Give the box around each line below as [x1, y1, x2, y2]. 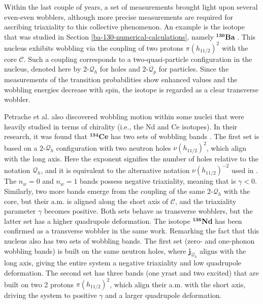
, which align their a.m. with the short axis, [110, 279, 246, 289]
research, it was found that [4, 131, 87, 142]
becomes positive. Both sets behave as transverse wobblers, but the [44, 206, 253, 216]
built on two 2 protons [4, 279, 74, 289]
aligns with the [200, 245, 246, 256]
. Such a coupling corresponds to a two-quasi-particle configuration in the [23, 53, 252, 64]
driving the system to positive [4, 290, 97, 300]
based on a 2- [4, 142, 46, 153]
